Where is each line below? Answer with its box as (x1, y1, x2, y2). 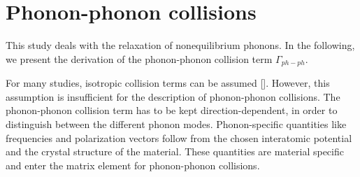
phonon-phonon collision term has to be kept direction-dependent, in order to (6, 103, 338, 118)
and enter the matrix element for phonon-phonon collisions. (6, 157, 260, 172)
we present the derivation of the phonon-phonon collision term (6, 51, 273, 66)
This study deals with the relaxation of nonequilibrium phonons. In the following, (6, 38, 355, 52)
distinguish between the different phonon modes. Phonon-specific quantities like (6, 116, 347, 131)
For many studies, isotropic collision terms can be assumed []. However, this (6, 76, 330, 90)
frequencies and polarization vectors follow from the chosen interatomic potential (6, 130, 352, 145)
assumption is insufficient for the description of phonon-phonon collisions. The (6, 89, 340, 104)
